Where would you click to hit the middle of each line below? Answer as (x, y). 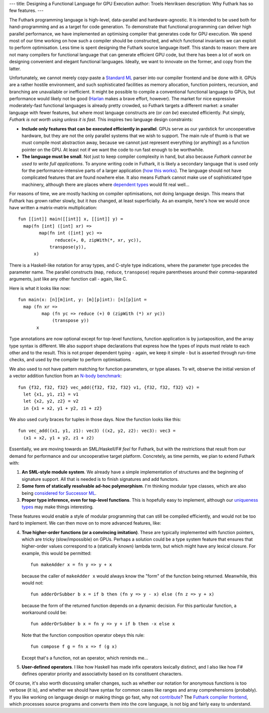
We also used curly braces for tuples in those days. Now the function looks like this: (95, 420)
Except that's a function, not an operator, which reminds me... (85, 658)
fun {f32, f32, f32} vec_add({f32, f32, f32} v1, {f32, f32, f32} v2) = (109, 387)
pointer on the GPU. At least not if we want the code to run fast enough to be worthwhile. (113, 149)
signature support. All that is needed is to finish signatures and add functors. (100, 479)
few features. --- (26, 10)
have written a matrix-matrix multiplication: (53, 207)
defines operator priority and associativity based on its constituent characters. (102, 674)
